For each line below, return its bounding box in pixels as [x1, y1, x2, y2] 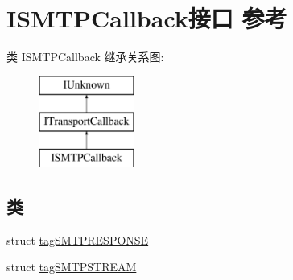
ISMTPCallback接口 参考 [6, 2, 287, 35]
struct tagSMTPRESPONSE [6, 231, 149, 248]
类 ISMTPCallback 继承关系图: [6, 48, 164, 65]
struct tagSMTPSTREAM [6, 258, 137, 275]
